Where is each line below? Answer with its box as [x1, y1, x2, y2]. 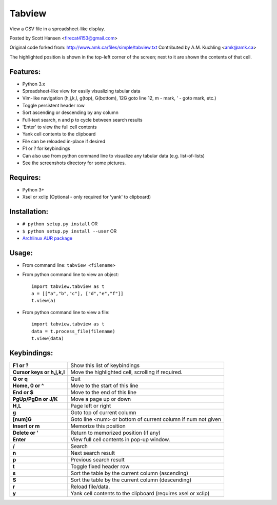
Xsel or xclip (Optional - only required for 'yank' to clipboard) [22, 194, 151, 200]
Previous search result [70, 456, 125, 463]
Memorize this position [70, 422, 126, 430]
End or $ [12, 389, 33, 396]
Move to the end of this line [70, 389, 137, 396]
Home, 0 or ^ [12, 382, 44, 389]
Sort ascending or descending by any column [22, 109, 119, 115]
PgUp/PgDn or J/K [12, 395, 58, 402]
